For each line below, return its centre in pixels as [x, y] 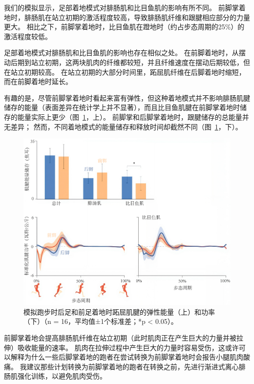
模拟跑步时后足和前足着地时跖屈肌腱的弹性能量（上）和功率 [119, 311]
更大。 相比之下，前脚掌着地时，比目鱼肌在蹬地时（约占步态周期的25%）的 [124, 27]
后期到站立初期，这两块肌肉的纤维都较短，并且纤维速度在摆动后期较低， [127, 62]
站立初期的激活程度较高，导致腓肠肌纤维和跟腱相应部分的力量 [151, 17]
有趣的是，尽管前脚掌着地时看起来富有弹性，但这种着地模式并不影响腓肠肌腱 [127, 97]
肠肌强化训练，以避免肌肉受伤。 [55, 376]
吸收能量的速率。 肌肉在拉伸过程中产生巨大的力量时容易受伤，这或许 [128, 347]
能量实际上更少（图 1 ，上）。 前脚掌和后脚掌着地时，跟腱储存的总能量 [130, 117]
